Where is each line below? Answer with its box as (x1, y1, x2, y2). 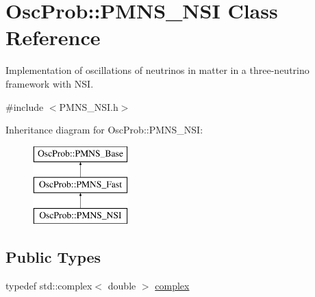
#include (5, 99, 44, 114)
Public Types (5, 246, 101, 268)
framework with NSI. (5, 76, 94, 90)
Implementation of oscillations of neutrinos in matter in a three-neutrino (5, 63, 310, 77)
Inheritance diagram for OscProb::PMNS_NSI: (5, 122, 203, 137)
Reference (5, 23, 101, 51)
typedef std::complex (5, 278, 92, 292)
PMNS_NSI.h (59, 99, 118, 114)
